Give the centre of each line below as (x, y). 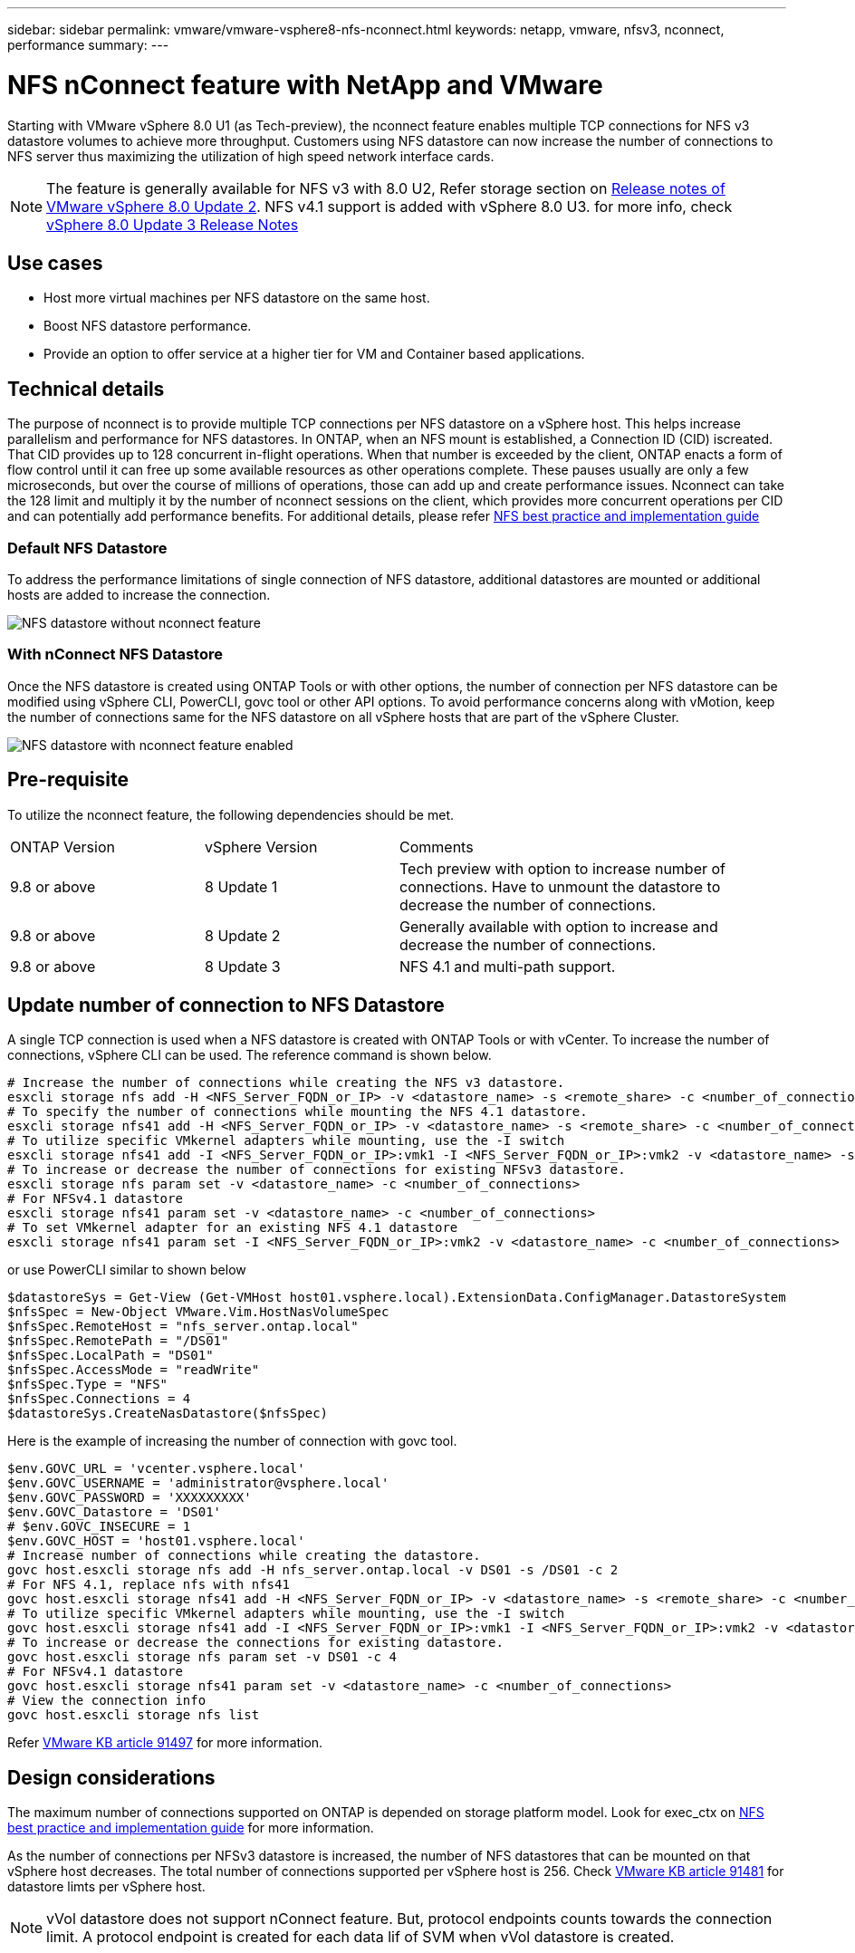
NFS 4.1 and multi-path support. (508, 966)
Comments (437, 847)
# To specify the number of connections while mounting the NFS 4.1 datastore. (298, 1112)
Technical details (86, 389)
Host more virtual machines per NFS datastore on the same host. (237, 298)
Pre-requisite (68, 780)
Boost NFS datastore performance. (148, 326)
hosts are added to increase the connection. (139, 594)
